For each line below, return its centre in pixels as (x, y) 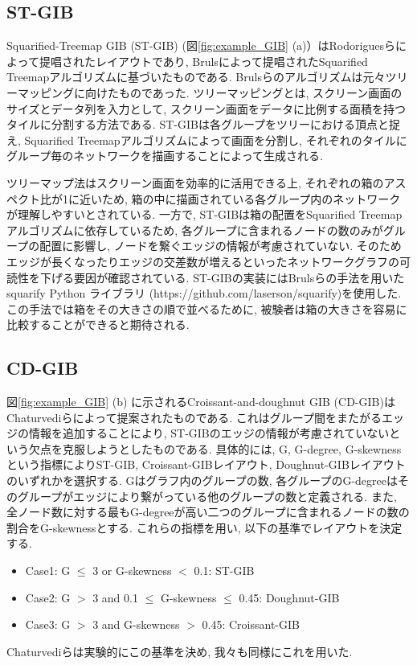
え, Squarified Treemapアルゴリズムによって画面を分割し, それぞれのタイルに (207, 140)
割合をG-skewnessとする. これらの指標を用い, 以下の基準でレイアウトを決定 (204, 527)
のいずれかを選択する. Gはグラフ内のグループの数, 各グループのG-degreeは (202, 480)
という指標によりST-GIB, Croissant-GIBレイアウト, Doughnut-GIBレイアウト (206, 464)
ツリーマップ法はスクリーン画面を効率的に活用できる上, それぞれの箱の (195, 182)
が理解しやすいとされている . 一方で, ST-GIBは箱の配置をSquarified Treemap (204, 214)
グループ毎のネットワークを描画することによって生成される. (165, 156)
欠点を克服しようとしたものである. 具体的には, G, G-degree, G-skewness (215, 448)
